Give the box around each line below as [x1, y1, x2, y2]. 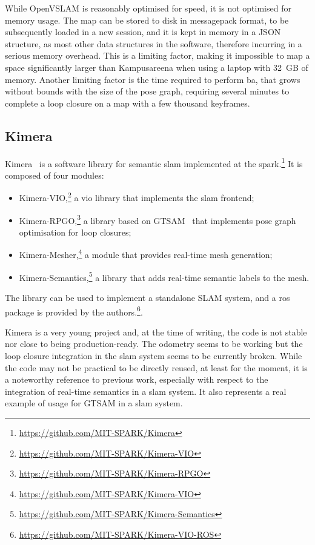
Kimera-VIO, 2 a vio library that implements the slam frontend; [19, 190, 254, 204]
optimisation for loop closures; [19, 225, 131, 238]
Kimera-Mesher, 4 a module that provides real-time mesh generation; [19, 246, 273, 261]
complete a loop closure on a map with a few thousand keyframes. [5, 96, 250, 109]
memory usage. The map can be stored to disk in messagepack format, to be [5, 13, 289, 26]
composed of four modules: [5, 168, 104, 181]
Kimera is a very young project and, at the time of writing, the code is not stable [5, 325, 307, 338]
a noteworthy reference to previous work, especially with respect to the [5, 373, 268, 386]
